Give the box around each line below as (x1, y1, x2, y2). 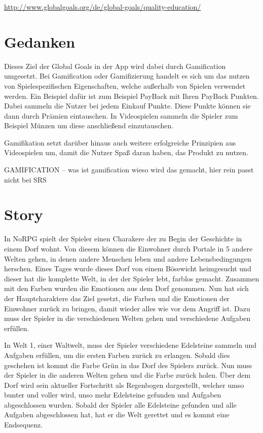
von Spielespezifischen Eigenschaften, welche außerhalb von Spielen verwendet (4, 80, 246, 91)
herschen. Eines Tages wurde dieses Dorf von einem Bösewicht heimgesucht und (4, 263, 251, 274)
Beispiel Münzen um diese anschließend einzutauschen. (4, 120, 174, 131)
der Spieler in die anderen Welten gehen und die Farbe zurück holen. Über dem (4, 370, 251, 380)
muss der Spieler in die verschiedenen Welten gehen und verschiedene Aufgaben (4, 313, 251, 323)
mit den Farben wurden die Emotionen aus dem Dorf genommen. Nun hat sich (4, 283, 249, 294)
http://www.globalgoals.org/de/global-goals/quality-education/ (4, 2, 201, 12)
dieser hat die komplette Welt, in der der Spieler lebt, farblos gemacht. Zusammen (4, 273, 259, 283)
